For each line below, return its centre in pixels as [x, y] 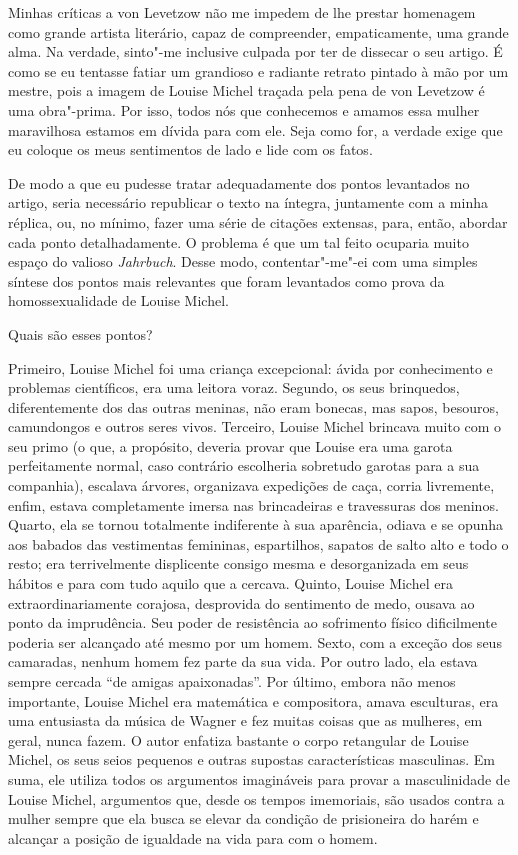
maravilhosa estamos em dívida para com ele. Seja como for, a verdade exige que [255, 129]
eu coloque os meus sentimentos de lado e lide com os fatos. [190, 149]
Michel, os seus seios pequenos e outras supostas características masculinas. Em [252, 759]
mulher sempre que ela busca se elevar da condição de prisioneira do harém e [243, 818]
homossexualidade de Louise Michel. [118, 300]
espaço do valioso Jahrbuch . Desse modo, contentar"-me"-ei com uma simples [243, 261]
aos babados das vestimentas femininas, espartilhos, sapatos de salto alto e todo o [258, 543]
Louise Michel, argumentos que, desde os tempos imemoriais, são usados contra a [256, 798]
